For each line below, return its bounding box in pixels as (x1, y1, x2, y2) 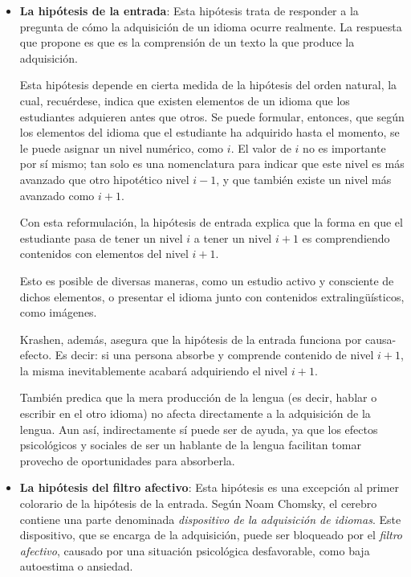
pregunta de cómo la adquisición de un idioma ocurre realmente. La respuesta (19, 18, 402, 35)
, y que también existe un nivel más (216, 170, 392, 187)
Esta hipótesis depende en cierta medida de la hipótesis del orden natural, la (19, 76, 397, 93)
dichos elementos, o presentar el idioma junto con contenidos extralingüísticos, (19, 288, 405, 305)
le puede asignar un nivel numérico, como (19, 139, 224, 156)
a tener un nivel (193, 229, 272, 246)
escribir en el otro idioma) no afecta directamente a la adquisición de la (19, 405, 371, 422)
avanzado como (19, 186, 95, 203)
